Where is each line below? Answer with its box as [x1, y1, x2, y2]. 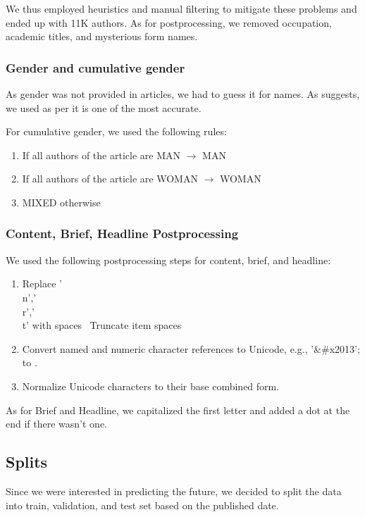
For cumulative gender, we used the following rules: [6, 124, 227, 139]
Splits [6, 451, 48, 473]
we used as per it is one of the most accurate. [6, 100, 202, 115]
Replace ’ [22, 276, 62, 291]
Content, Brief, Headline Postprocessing [6, 225, 239, 242]
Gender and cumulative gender [6, 58, 185, 76]
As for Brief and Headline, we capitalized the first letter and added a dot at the [6, 402, 350, 417]
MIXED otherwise [22, 194, 101, 209]
